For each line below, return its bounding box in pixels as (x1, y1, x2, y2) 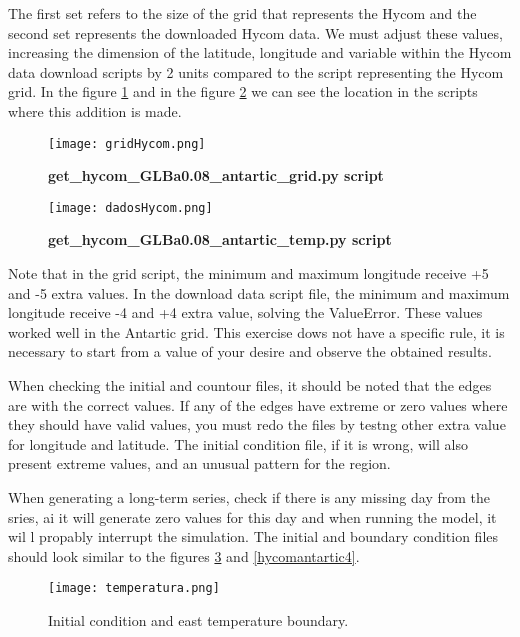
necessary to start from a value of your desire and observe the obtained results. (8, 341, 492, 362)
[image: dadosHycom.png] (48, 200, 213, 215)
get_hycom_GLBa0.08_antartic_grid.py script (48, 165, 384, 186)
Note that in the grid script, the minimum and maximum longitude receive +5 (8, 263, 489, 284)
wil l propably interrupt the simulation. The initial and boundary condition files (8, 526, 499, 547)
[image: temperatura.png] (48, 581, 220, 596)
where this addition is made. (8, 100, 182, 121)
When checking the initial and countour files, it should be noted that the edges (8, 375, 492, 396)
